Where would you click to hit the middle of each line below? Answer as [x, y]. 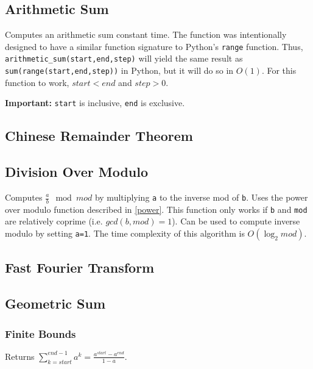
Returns [20, 356]
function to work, [37, 82]
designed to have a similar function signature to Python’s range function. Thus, [154, 46]
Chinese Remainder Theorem [99, 136]
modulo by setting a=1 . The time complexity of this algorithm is [125, 233]
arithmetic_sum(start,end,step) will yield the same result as [124, 58]
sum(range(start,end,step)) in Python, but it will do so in [119, 70]
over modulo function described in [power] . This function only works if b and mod [156, 209]
